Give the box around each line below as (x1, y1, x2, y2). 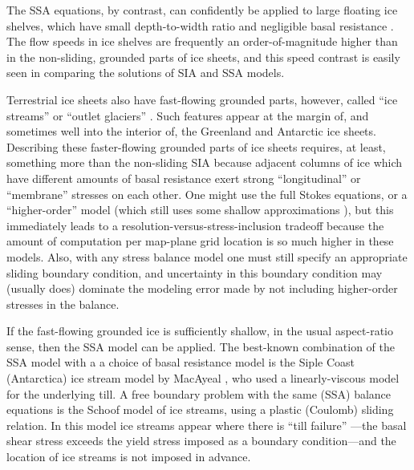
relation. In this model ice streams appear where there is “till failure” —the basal (6, 416, 407, 433)
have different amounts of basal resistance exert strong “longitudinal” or (6, 169, 361, 186)
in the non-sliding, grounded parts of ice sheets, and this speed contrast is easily (6, 48, 400, 65)
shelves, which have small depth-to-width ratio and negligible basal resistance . (6, 17, 394, 34)
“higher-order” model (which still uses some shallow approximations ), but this (6, 201, 394, 218)
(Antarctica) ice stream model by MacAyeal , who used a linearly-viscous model (6, 370, 400, 387)
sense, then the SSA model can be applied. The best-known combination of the (6, 338, 396, 355)
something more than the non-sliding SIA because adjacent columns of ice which (6, 154, 403, 171)
